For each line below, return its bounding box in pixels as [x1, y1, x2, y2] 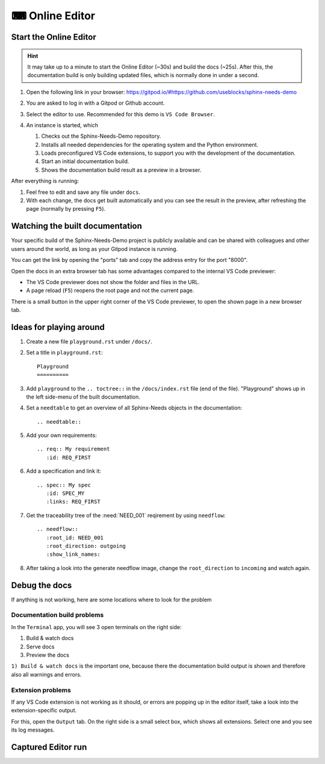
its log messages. [11, 726, 55, 734]
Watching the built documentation [11, 221, 143, 231]
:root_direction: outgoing [46, 542, 126, 549]
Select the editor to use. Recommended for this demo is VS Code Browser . [26, 110, 215, 117]
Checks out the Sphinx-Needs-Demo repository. [41, 132, 161, 140]
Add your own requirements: [26, 432, 97, 439]
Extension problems [11, 686, 72, 694]
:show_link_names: [46, 551, 101, 558]
